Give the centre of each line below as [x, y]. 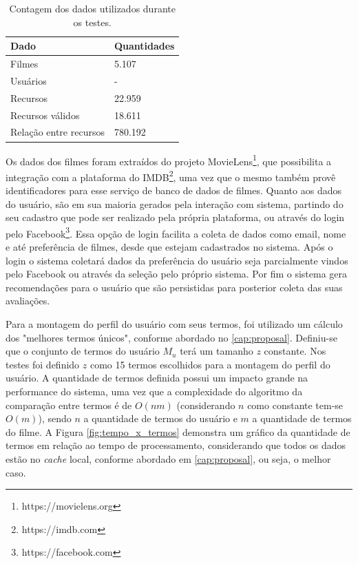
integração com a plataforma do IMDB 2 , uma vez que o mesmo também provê [171, 176]
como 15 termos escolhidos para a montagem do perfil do [210, 364]
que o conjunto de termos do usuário [83, 351]
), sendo [55, 418]
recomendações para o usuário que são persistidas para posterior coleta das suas [174, 287]
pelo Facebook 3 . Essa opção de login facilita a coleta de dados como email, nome [176, 232]
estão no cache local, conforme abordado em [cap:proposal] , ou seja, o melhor [168, 458]
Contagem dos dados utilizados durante [92, 8]
